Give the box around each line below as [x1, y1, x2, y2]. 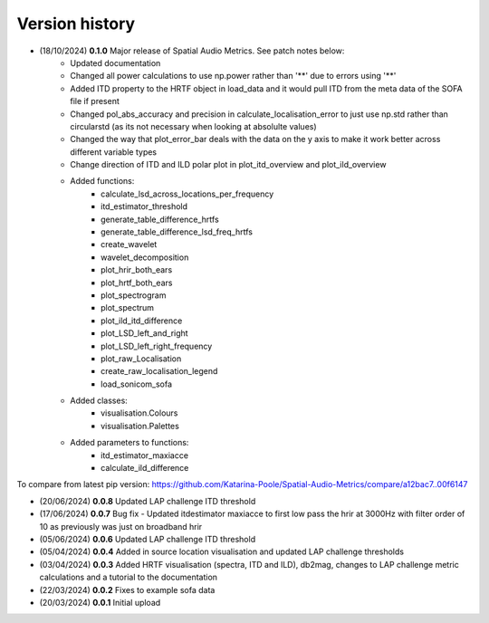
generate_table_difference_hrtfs [101, 214, 219, 225]
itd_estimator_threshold [101, 201, 188, 212]
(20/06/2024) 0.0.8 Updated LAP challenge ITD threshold [39, 495, 256, 506]
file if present [70, 96, 120, 107]
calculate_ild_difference [101, 463, 189, 474]
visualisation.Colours [101, 407, 178, 418]
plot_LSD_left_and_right [101, 328, 189, 339]
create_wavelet [101, 239, 158, 250]
